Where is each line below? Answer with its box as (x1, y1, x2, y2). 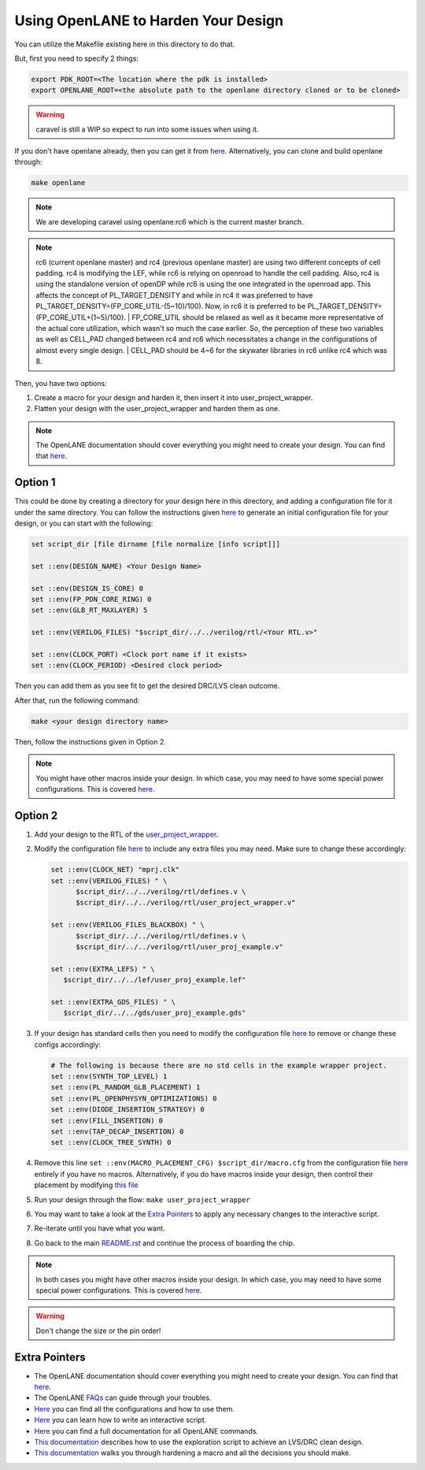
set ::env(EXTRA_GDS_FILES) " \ (50, 997, 176, 1006)
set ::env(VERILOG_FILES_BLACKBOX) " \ (50, 920, 205, 930)
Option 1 (14, 476, 56, 489)
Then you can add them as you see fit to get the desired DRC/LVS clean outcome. (14, 681, 280, 691)
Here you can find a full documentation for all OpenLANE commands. (34, 1426, 259, 1435)
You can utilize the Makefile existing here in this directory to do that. (14, 39, 235, 49)
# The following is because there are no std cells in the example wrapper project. (50, 1060, 387, 1070)
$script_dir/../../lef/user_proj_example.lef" (63, 975, 246, 985)
